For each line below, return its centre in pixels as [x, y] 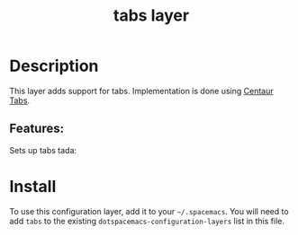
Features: [37, 129]
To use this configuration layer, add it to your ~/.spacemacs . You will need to [149, 211]
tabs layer [151, 16]
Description [54, 66]
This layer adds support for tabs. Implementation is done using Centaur [141, 91]
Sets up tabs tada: [43, 150]
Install [33, 186]
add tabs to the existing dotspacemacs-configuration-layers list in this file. [147, 221]
